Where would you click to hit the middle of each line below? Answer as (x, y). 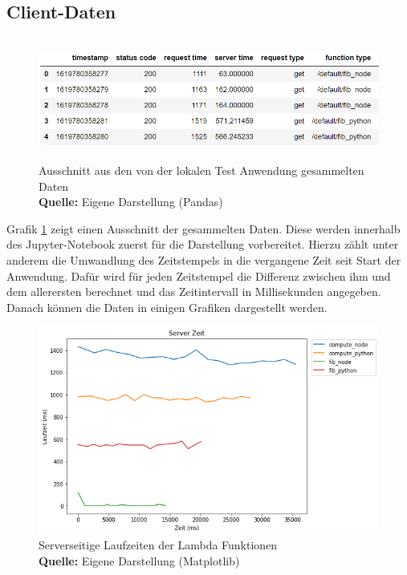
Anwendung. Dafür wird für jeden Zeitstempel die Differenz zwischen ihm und (199, 275)
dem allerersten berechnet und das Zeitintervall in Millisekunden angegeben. (194, 292)
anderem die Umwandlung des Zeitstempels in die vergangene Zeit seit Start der (204, 259)
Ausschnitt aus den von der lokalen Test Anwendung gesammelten (201, 170)
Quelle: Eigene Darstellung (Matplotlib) (139, 560)
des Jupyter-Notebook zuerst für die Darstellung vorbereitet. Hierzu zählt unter (203, 244)
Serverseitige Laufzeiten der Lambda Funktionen (158, 545)
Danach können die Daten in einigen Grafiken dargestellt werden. (167, 307)
